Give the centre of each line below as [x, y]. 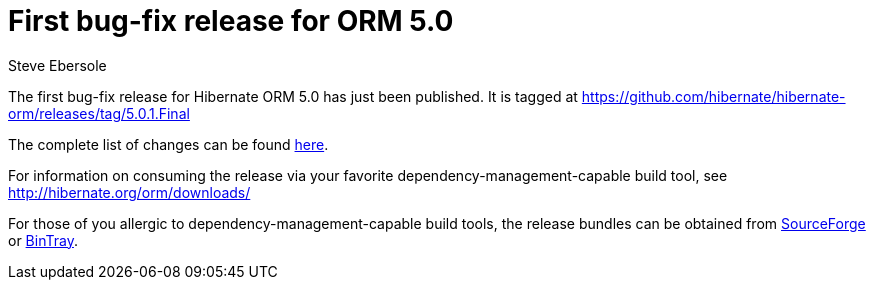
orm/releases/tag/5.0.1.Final [99, 113]
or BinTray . [43, 240]
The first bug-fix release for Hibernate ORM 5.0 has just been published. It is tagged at [293, 96]
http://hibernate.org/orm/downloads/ [129, 192]
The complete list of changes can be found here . [168, 144]
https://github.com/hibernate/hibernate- [713, 96]
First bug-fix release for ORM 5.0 [231, 21]
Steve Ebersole [57, 65]
